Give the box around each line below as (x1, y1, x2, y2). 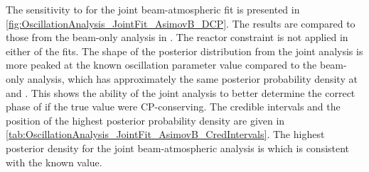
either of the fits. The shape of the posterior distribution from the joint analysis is (6, 43, 363, 58)
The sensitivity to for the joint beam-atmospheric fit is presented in (6, 2, 300, 16)
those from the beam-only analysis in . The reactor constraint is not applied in (6, 30, 348, 45)
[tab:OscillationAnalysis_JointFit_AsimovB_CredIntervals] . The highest (6, 127, 325, 142)
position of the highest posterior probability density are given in (6, 113, 285, 127)
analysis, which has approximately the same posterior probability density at (27, 71, 358, 86)
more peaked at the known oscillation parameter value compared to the (6, 57, 317, 72)
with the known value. (6, 154, 102, 169)
